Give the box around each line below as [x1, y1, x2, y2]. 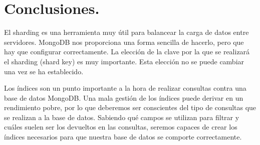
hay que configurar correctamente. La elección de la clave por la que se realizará [4, 46, 250, 57]
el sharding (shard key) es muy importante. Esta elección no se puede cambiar [4, 56, 244, 66]
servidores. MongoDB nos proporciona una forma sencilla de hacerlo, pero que [4, 36, 244, 47]
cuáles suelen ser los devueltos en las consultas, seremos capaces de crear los [4, 122, 237, 132]
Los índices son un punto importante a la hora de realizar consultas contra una [4, 83, 246, 93]
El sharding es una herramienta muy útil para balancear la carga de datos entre [4, 27, 249, 37]
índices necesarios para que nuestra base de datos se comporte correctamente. [4, 132, 242, 142]
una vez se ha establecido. [4, 66, 84, 76]
